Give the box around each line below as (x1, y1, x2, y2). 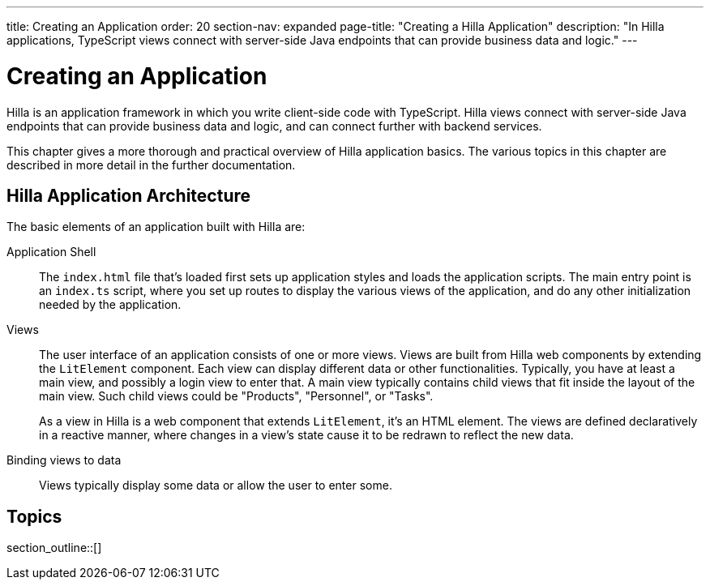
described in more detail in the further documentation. (6, 157, 296, 172)
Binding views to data (6, 453, 122, 468)
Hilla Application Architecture (6, 185, 251, 206)
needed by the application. (39, 297, 182, 312)
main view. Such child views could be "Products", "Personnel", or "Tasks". (39, 389, 434, 404)
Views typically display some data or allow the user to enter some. (39, 478, 392, 493)
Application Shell (6, 245, 96, 259)
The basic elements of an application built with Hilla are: (6, 220, 306, 234)
